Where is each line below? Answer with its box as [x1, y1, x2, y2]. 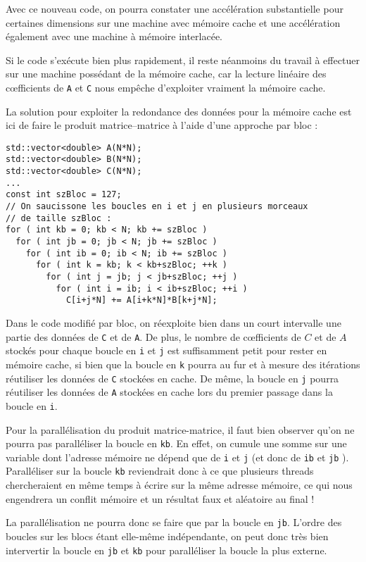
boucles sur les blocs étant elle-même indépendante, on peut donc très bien [6, 528, 329, 543]
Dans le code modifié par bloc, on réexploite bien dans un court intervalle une [6, 316, 341, 330]
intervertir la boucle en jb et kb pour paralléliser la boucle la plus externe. [6, 542, 327, 557]
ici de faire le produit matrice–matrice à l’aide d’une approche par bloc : [6, 118, 318, 132]
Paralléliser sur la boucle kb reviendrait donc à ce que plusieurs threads [6, 463, 314, 478]
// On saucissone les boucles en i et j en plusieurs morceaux [6, 201, 308, 212]
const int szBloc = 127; [6, 189, 122, 200]
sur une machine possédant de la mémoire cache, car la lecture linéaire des [6, 66, 327, 81]
